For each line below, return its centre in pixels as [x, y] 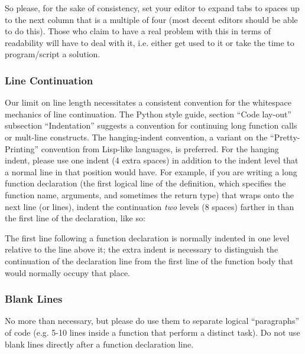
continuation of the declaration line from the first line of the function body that [149, 260]
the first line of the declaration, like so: [75, 218]
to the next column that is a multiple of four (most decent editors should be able [151, 19]
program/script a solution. [53, 54]
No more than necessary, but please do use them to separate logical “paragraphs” [152, 321]
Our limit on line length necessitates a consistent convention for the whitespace [148, 102]
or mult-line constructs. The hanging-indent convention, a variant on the [136, 137]
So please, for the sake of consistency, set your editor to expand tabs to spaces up [152, 8]
